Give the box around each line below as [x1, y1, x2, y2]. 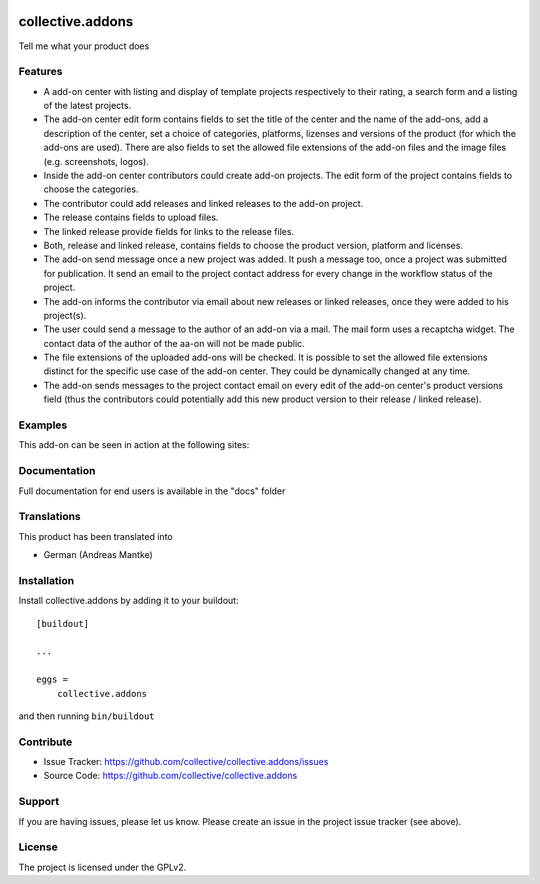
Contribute [18, 735, 73, 749]
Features [18, 65, 63, 79]
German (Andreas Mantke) [43, 549, 154, 561]
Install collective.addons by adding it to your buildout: [18, 595, 239, 607]
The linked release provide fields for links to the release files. [43, 225, 295, 237]
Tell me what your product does [18, 40, 150, 52]
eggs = [36, 674, 69, 685]
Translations [18, 510, 82, 524]
